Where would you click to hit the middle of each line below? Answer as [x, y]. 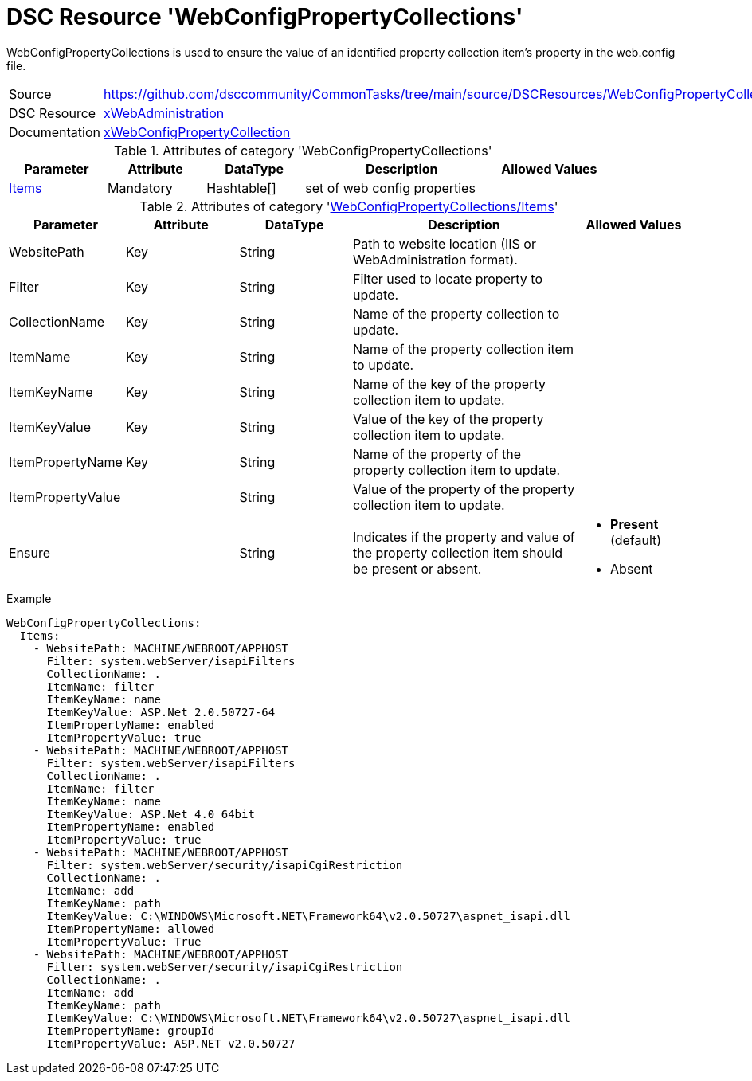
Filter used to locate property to [448, 278]
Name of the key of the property [449, 384]
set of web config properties [390, 188]
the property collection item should [458, 552]
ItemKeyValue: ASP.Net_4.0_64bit [151, 814]
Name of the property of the [437, 454]
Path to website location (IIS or [445, 243]
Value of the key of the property [448, 419]
